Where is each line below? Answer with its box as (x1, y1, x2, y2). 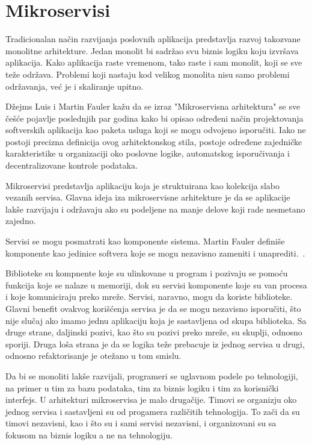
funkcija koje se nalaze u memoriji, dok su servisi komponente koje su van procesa (5, 278, 307, 291)
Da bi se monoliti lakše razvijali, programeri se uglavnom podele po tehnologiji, (5, 369, 298, 382)
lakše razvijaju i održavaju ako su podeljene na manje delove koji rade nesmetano (5, 202, 305, 215)
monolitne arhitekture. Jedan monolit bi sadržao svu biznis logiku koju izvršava (5, 44, 299, 57)
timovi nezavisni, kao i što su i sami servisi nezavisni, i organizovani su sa (5, 417, 277, 429)
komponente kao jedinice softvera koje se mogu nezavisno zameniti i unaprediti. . (5, 246, 305, 259)
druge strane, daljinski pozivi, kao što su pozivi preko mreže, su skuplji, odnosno (5, 326, 302, 338)
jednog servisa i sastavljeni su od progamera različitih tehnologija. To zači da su (5, 405, 300, 417)
